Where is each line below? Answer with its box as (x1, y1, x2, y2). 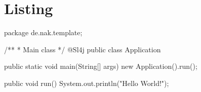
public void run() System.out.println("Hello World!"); (4, 77, 169, 88)
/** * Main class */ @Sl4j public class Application (4, 44, 161, 54)
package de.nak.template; (4, 27, 83, 38)
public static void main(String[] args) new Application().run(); (4, 61, 197, 71)
